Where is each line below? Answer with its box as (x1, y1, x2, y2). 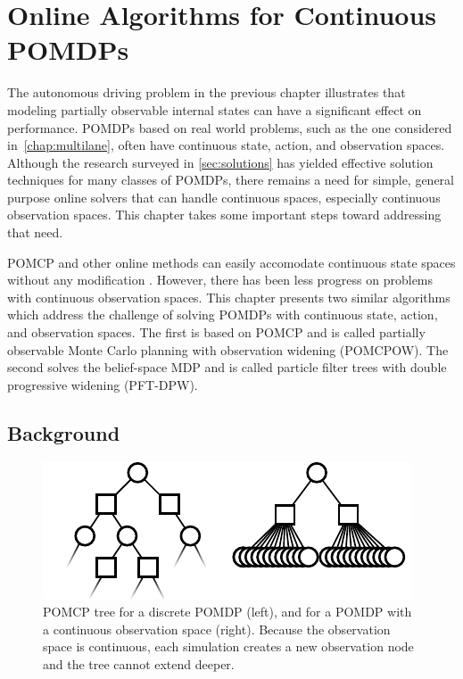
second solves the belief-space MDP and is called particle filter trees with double (7, 358, 447, 377)
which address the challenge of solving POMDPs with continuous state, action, (7, 305, 438, 324)
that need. (7, 223, 63, 242)
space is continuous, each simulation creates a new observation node (43, 637, 414, 656)
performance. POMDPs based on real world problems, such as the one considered (7, 118, 452, 137)
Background (7, 418, 120, 446)
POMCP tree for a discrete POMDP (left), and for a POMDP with (43, 602, 412, 621)
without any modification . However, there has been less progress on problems (7, 270, 434, 289)
